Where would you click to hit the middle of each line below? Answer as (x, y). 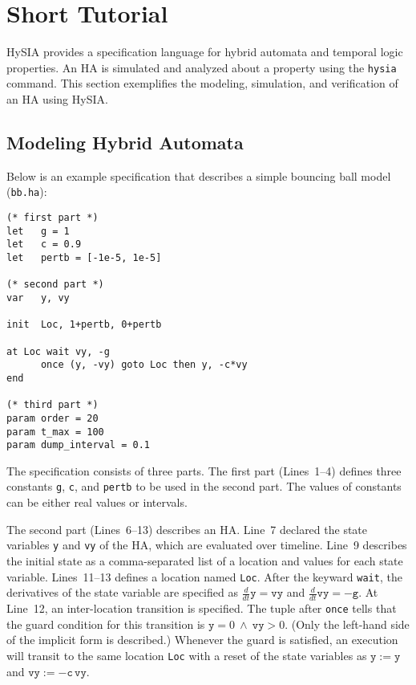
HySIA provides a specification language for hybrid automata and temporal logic (205, 52)
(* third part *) (53, 405)
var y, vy (38, 298)
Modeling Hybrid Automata (125, 142)
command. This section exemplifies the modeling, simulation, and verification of (202, 83)
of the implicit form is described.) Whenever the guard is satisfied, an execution (202, 640)
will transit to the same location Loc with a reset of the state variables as (187, 655)
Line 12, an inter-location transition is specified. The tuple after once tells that (202, 608)
